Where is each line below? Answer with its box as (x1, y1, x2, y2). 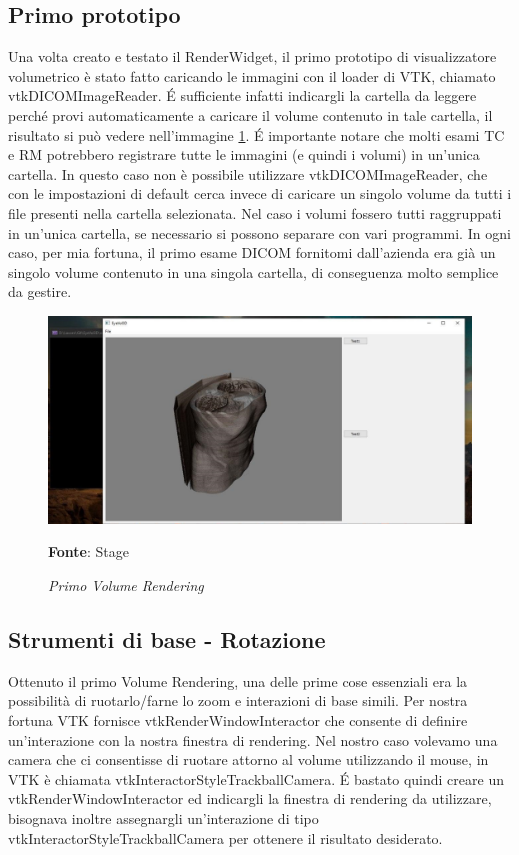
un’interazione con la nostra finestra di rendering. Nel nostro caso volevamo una (8, 729, 498, 750)
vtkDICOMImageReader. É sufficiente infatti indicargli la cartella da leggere (8, 85, 477, 106)
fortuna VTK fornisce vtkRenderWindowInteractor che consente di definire (8, 709, 468, 730)
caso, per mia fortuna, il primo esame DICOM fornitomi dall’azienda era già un (8, 242, 496, 263)
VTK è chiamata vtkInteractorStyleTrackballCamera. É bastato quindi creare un (8, 768, 504, 789)
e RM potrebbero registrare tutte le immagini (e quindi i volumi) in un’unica (8, 144, 480, 165)
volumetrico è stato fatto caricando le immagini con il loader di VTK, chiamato (8, 65, 496, 86)
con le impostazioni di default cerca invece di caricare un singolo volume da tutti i (8, 183, 512, 204)
